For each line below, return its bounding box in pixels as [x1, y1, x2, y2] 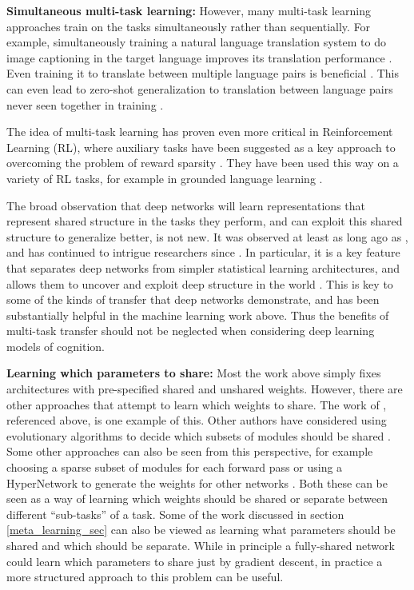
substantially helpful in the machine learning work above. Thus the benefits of [6, 306, 389, 323]
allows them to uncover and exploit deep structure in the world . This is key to [6, 275, 393, 292]
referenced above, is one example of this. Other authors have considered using [6, 412, 387, 429]
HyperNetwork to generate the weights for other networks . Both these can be [6, 474, 388, 491]
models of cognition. [6, 337, 105, 354]
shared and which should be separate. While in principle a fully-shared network [6, 537, 395, 553]
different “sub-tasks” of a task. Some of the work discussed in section [6, 505, 344, 522]
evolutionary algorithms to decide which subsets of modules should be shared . [6, 427, 391, 444]
